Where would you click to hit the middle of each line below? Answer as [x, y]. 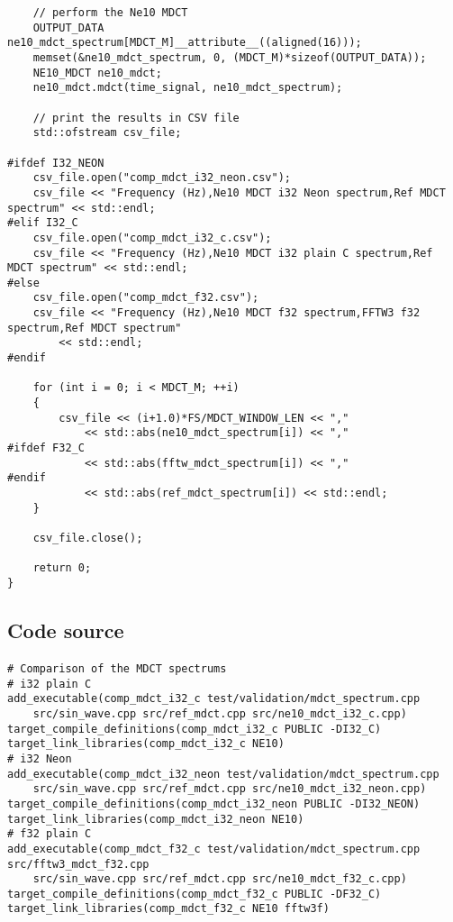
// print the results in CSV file [136, 118]
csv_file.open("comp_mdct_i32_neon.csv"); [162, 178]
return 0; [62, 568]
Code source [66, 630]
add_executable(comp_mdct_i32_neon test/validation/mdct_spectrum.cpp [223, 774]
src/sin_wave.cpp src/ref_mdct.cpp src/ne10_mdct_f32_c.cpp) [220, 879]
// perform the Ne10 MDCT [110, 13]
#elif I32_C [43, 223]
